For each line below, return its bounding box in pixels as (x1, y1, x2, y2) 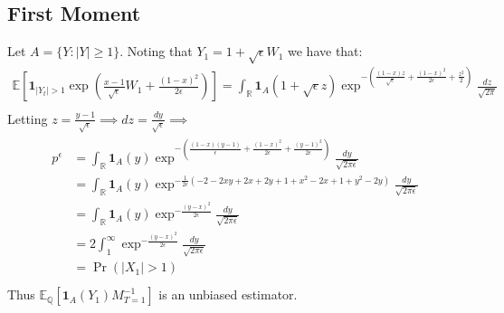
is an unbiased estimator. (158, 285, 298, 304)
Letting (7, 109, 48, 128)
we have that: (288, 42, 363, 61)
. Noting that (119, 42, 193, 61)
